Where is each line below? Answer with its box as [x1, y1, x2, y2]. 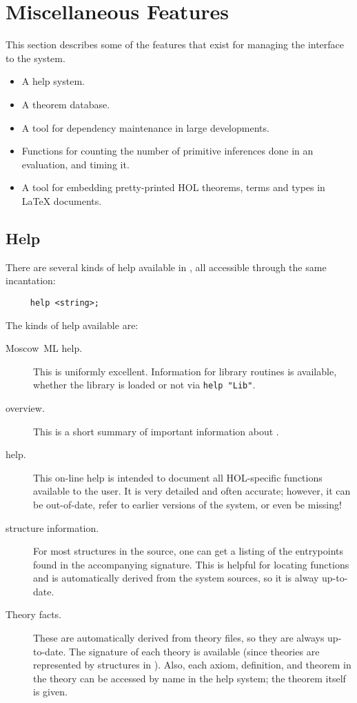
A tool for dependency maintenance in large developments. [21, 120, 269, 135]
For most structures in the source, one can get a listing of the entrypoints [33, 544, 344, 558]
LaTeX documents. [21, 193, 102, 208]
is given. [33, 684, 68, 699]
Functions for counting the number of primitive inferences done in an [21, 143, 314, 158]
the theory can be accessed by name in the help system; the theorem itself [33, 671, 346, 685]
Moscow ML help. [6, 341, 83, 355]
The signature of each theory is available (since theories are [69, 644, 320, 658]
